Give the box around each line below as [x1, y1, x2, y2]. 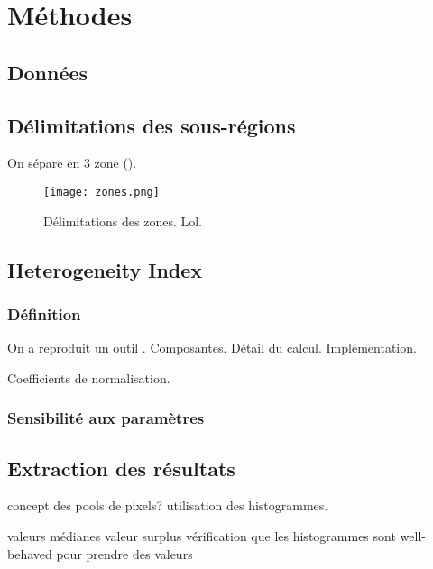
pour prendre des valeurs [56, 544, 193, 563]
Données [7, 58, 88, 86]
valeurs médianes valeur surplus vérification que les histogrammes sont [7, 527, 396, 546]
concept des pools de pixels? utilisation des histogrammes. [7, 496, 328, 515]
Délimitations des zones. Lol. [43, 211, 202, 230]
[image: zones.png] [43, 185, 160, 198]
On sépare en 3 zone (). [7, 153, 137, 172]
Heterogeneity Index [7, 255, 203, 283]
